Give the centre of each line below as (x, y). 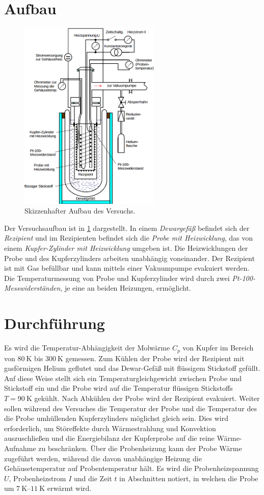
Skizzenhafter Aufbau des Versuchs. (80, 211)
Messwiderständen (32, 288)
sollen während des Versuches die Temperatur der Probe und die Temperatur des (130, 408)
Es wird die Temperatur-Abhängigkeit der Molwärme (87, 348)
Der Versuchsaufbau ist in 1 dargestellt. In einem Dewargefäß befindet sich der (127, 228)
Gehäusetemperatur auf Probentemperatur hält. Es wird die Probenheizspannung (131, 468)
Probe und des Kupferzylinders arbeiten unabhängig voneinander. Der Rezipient (129, 258)
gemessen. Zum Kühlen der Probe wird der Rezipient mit (155, 358)
